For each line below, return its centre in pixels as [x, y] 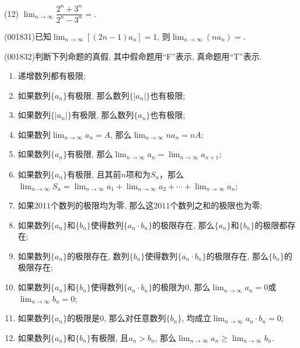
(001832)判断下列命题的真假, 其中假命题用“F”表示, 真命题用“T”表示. [133, 56]
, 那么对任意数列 [135, 318]
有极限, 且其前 [94, 174]
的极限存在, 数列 [98, 255]
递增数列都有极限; [52, 76]
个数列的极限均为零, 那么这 [102, 205]
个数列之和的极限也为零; [216, 205]
